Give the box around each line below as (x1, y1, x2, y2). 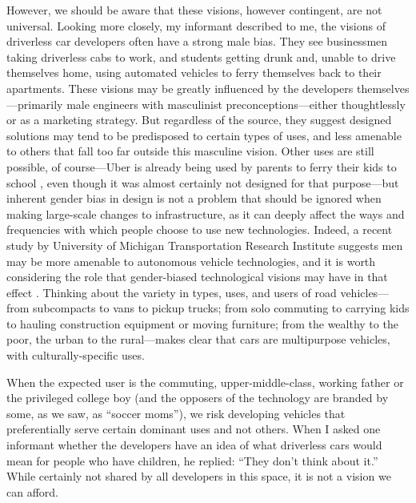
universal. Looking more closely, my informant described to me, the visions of (6, 17, 386, 34)
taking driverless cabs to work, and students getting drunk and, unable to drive (6, 48, 396, 65)
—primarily (6, 95, 63, 112)
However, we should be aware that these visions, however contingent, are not (6, 2, 382, 18)
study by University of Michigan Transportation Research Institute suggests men (6, 236, 403, 253)
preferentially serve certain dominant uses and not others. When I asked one (6, 421, 381, 437)
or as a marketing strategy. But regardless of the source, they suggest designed (6, 111, 392, 128)
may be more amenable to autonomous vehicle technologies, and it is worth (6, 252, 376, 269)
